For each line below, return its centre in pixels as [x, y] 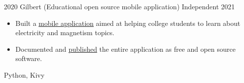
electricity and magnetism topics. [65, 32]
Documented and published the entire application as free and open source [125, 49]
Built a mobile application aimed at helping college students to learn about [128, 23]
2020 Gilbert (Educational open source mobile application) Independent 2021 [120, 6]
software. [29, 58]
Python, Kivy [24, 74]
